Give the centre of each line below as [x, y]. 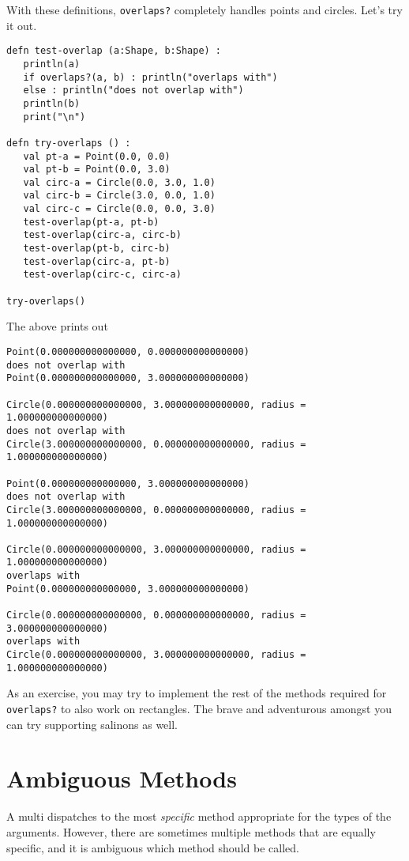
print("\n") [54, 117]
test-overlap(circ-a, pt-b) [97, 261]
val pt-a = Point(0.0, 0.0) [97, 156]
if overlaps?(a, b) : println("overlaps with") [150, 77]
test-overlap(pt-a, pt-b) [91, 222]
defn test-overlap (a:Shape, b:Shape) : [114, 51]
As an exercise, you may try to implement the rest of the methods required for [197, 693]
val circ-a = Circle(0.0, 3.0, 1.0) [119, 182]
